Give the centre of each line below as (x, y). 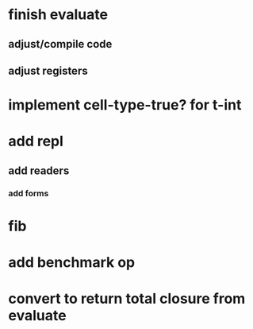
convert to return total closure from (127, 299)
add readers (39, 170)
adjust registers (48, 70)
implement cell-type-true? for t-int (125, 105)
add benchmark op (72, 263)
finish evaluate (58, 15)
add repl (36, 141)
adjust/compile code (60, 44)
